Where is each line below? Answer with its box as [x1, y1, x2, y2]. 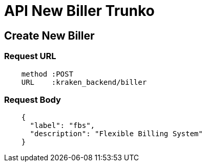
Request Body [4, 94, 61, 105]
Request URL [4, 51, 56, 62]
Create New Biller [4, 29, 95, 42]
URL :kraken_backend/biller [21, 78, 147, 86]
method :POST [21, 69, 73, 78]
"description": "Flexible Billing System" [30, 130, 203, 138]
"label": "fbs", [30, 121, 95, 130]
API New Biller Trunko [4, 2, 155, 20]
